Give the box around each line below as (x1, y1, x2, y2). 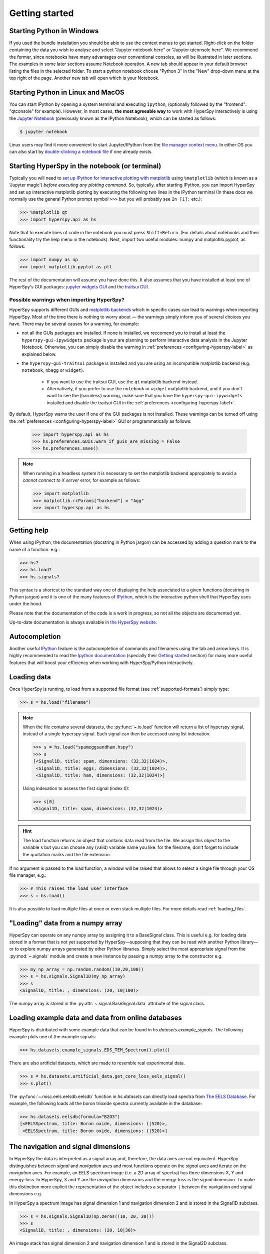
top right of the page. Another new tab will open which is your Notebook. (9, 75, 159, 81)
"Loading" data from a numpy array (9, 918, 122, 927)
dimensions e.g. (9, 1191, 42, 1197)
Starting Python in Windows (9, 27, 99, 35)
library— (240, 938, 258, 945)
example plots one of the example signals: (9, 1034, 96, 1040)
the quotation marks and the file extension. (22, 851, 111, 857)
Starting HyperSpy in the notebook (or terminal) (9, 162, 161, 170)
